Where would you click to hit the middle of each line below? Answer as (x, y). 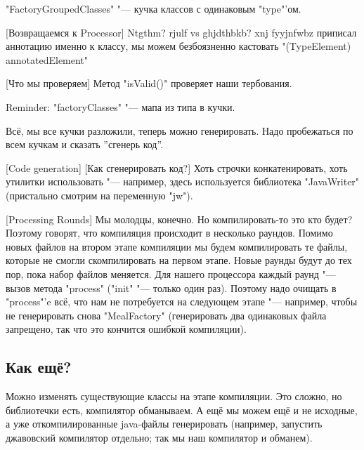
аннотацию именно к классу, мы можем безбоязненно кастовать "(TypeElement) (178, 46)
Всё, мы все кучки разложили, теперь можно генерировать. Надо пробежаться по (180, 130)
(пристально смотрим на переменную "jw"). (99, 195)
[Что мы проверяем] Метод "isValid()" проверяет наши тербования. (149, 83)
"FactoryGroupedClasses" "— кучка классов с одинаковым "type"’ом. (154, 8)
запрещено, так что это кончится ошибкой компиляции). (126, 329)
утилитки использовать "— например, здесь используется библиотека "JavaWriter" (183, 181)
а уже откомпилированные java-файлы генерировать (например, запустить (164, 424)
